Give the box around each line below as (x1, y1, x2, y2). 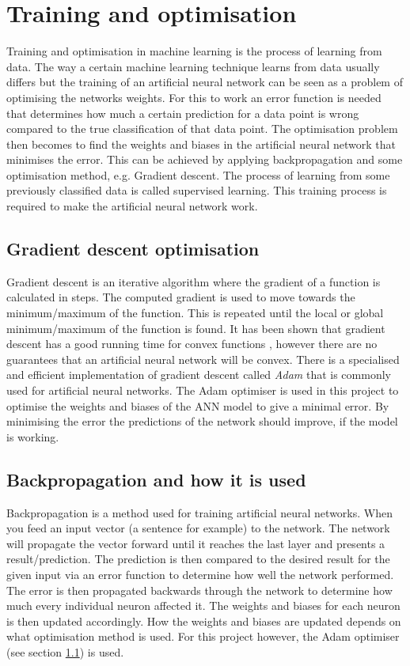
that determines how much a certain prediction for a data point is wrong (6, 104, 359, 121)
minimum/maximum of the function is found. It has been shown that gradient (6, 320, 385, 336)
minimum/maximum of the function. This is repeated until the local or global (6, 305, 384, 321)
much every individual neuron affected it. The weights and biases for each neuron (6, 597, 401, 614)
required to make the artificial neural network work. (6, 198, 258, 214)
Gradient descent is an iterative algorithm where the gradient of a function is (6, 273, 381, 289)
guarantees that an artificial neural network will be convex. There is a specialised (6, 350, 400, 367)
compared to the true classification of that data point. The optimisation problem (6, 120, 398, 137)
